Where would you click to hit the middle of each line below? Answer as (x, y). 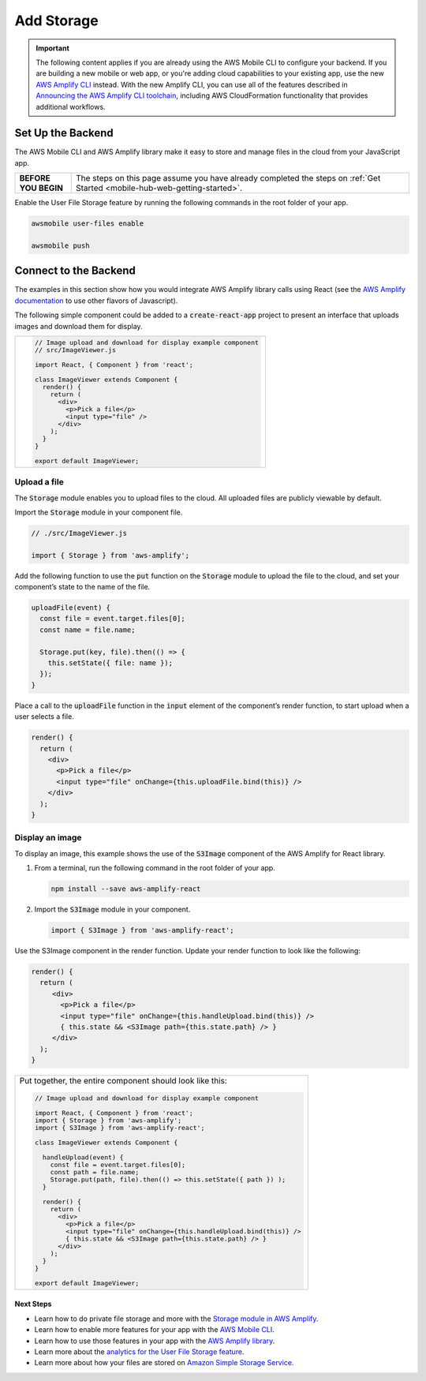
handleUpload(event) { (83, 1157)
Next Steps (33, 1304)
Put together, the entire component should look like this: (123, 1081)
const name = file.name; (88, 630)
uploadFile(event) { (71, 608)
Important (53, 48)
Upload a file (39, 482)
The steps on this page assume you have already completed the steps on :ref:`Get (228, 178)
